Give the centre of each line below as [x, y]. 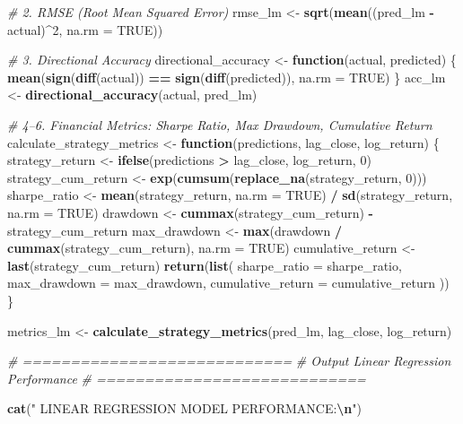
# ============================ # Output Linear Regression [229, 361]
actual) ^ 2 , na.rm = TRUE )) [85, 29]
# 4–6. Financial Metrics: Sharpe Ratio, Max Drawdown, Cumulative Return [220, 124]
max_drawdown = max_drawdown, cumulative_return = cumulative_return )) [228, 283]
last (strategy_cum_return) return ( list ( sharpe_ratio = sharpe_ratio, [205, 265]
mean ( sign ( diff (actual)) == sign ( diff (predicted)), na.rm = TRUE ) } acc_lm [227, 77]
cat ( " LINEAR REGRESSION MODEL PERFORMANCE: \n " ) [185, 408]
